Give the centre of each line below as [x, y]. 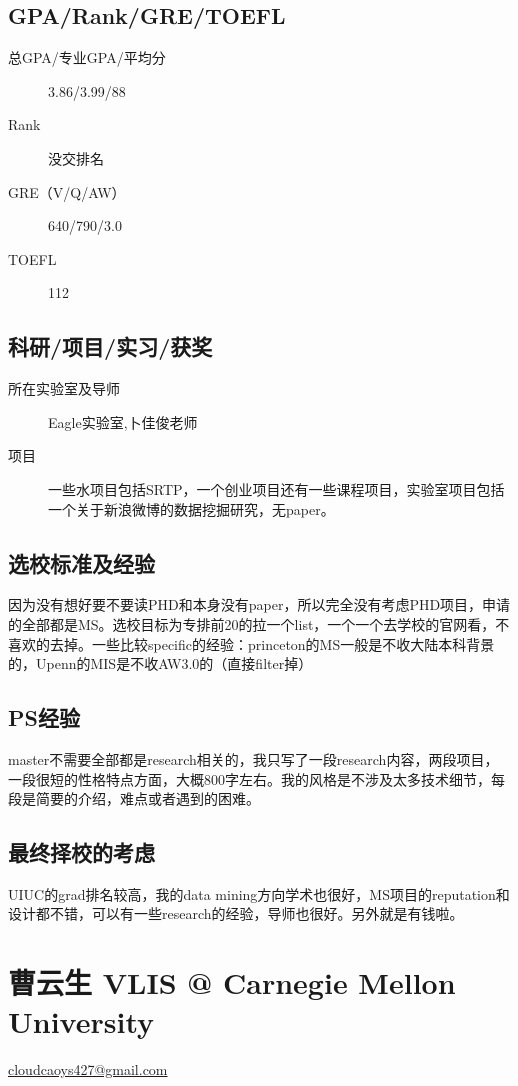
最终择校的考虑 [81, 852]
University [81, 1021]
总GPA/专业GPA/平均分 [87, 57]
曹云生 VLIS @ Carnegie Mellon [232, 982]
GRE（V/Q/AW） [67, 191]
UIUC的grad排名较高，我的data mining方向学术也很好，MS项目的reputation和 [259, 893]
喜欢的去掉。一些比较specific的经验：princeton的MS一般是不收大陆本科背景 [251, 643]
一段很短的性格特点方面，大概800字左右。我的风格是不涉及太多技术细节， [249, 778]
